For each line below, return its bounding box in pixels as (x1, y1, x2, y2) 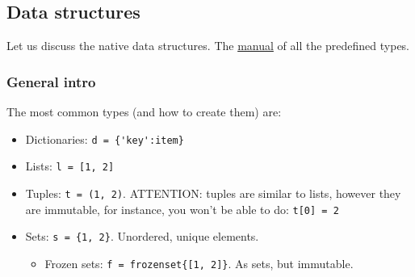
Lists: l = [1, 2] (25, 157, 115, 174)
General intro (6, 71, 96, 91)
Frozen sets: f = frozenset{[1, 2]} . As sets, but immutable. (44, 254, 354, 271)
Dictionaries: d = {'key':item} (25, 130, 184, 147)
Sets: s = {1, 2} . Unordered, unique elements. (25, 228, 259, 245)
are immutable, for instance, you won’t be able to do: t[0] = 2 (25, 200, 339, 217)
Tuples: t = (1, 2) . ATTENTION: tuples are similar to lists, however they (25, 184, 401, 201)
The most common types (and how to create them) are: (6, 103, 282, 120)
